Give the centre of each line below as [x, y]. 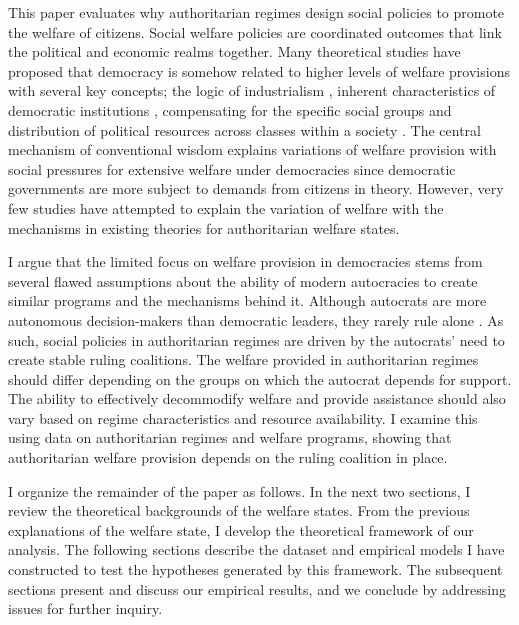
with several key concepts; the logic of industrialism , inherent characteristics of [252, 90]
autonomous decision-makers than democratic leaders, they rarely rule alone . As [256, 319]
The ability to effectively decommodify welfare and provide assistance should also [257, 398]
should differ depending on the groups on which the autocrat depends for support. [260, 378]
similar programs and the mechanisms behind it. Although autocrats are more [247, 300]
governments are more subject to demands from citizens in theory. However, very [256, 188]
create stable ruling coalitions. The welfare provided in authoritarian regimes [243, 359]
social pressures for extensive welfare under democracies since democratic [232, 168]
